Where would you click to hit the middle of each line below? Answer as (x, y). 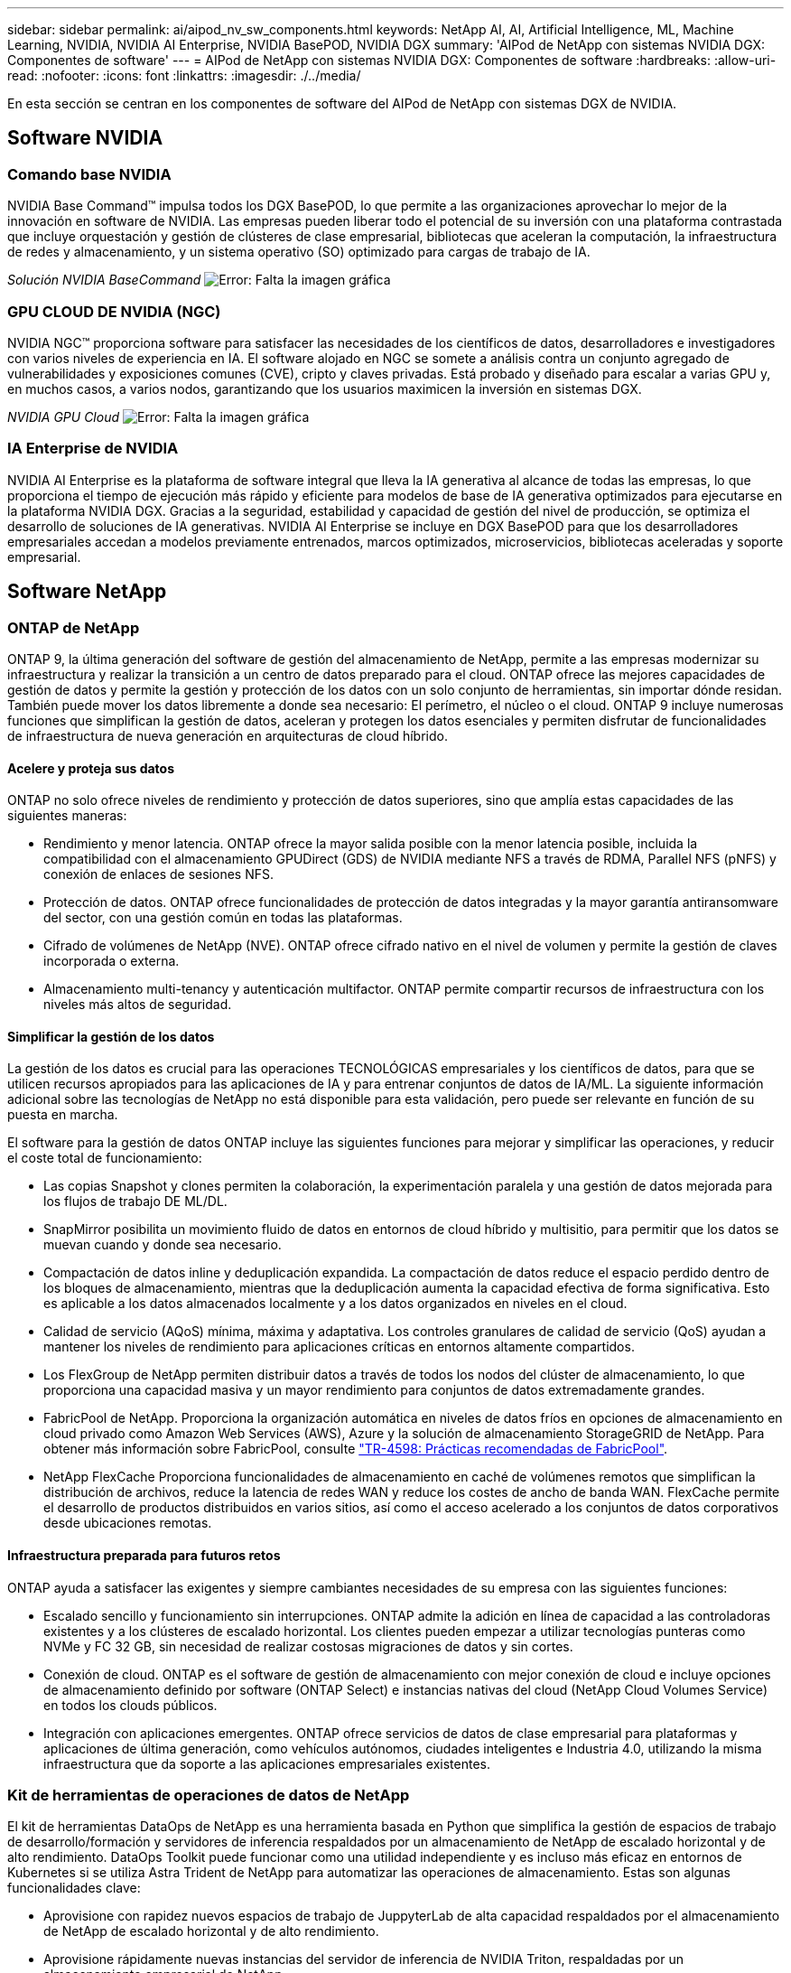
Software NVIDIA (85, 138)
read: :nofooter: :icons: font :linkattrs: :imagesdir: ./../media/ (184, 75)
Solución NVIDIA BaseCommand (104, 280)
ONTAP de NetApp (74, 627)
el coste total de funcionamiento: (105, 1158)
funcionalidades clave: (74, 1888)
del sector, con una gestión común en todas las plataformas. (223, 918)
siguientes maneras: (67, 816)
